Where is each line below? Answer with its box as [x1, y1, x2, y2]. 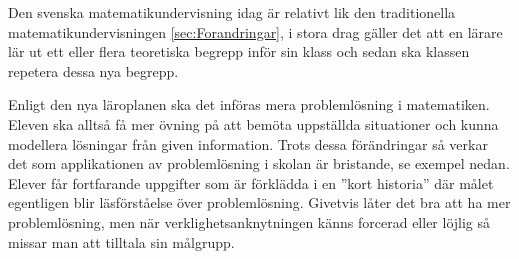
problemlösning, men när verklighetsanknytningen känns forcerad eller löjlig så [8, 211, 491, 232]
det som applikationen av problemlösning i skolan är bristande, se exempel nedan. [8, 153, 510, 174]
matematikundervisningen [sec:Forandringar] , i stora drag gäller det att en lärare [8, 21, 503, 42]
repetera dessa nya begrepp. [8, 60, 179, 81]
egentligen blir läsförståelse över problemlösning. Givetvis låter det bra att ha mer [8, 192, 511, 213]
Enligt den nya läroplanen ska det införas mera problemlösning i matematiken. [8, 94, 490, 115]
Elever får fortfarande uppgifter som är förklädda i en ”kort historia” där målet [8, 172, 494, 193]
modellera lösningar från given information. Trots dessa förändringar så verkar [8, 133, 488, 154]
